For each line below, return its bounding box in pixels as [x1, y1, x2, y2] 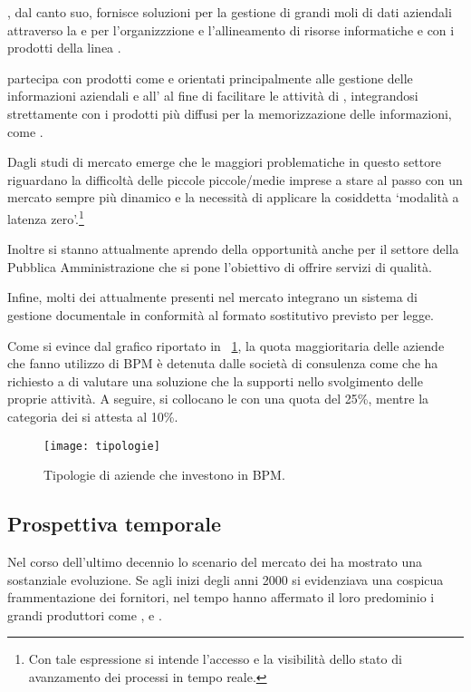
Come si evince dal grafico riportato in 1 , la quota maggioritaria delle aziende [7, 336, 445, 355]
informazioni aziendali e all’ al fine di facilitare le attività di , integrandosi [7, 86, 418, 105]
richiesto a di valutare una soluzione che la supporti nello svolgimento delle [7, 371, 423, 390]
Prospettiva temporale [7, 510, 222, 538]
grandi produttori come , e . [7, 605, 162, 624]
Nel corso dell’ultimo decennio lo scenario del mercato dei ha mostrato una [7, 551, 423, 570]
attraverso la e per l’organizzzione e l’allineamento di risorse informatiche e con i [7, 20, 455, 39]
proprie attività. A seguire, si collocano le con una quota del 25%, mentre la [7, 389, 429, 408]
